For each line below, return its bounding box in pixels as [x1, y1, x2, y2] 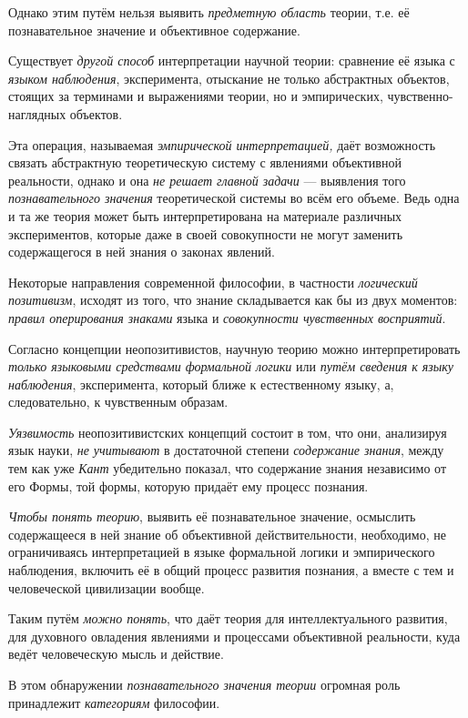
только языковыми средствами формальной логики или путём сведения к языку [8, 357, 454, 376]
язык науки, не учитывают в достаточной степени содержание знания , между [8, 440, 444, 460]
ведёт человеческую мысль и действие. [8, 644, 224, 663]
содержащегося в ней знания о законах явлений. [8, 242, 275, 261]
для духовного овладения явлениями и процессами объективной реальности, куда [8, 626, 461, 645]
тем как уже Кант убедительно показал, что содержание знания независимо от [8, 459, 447, 478]
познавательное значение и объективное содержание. [8, 20, 300, 39]
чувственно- [387, 86, 453, 106]
